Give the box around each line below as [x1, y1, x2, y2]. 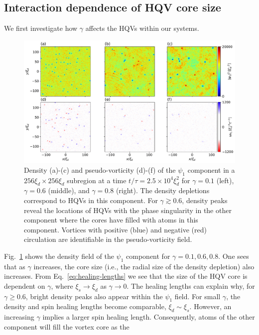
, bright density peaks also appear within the [25, 291, 163, 301]
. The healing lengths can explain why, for [127, 280, 255, 291]
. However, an [189, 301, 232, 312]
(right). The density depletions [116, 185, 210, 196]
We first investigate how [4, 23, 78, 33]
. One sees [218, 250, 249, 261]
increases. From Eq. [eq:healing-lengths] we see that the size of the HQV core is [4, 271, 248, 281]
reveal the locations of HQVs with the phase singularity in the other [24, 205, 232, 215]
